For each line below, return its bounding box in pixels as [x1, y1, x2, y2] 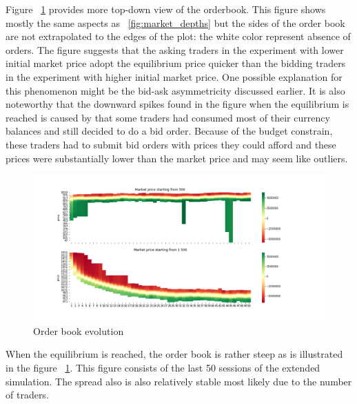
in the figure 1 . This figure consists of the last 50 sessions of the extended [6, 360, 320, 374]
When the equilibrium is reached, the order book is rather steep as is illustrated [6, 347, 343, 361]
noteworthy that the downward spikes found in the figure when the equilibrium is [6, 97, 349, 111]
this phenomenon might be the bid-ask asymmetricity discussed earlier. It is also [6, 83, 345, 97]
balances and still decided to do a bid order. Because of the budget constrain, [6, 124, 333, 138]
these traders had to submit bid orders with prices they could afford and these [6, 137, 336, 151]
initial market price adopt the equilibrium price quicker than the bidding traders [6, 56, 346, 70]
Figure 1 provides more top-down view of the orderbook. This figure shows [6, 2, 326, 16]
